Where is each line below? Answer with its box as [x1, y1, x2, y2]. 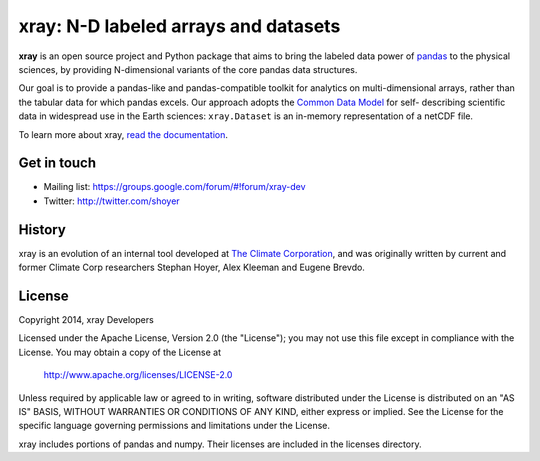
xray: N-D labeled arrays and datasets [18, 15, 341, 37]
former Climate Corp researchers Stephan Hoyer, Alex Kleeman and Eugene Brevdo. [18, 261, 365, 274]
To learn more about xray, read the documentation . [18, 128, 229, 140]
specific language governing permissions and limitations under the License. [18, 420, 330, 432]
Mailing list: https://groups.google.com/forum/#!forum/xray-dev [43, 181, 306, 193]
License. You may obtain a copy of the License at [18, 346, 222, 358]
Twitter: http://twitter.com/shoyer [43, 195, 180, 207]
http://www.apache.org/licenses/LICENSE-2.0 [43, 369, 233, 381]
